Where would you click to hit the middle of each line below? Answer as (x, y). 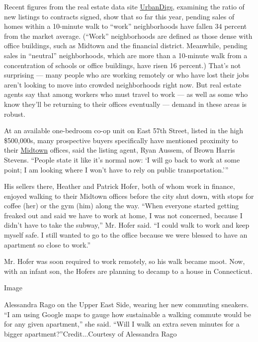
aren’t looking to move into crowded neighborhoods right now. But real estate (123, 84)
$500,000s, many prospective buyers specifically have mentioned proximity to (121, 140)
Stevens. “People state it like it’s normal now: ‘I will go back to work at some (122, 159)
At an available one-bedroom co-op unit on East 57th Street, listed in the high (124, 130)
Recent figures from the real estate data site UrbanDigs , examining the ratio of (124, 6)
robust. (15, 114)
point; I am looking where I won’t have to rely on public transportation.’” (116, 169)
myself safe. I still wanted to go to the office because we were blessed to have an (126, 235)
